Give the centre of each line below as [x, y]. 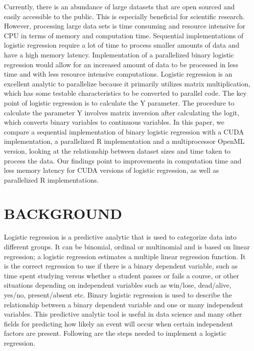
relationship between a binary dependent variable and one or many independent [124, 304]
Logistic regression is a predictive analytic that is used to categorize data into [120, 237]
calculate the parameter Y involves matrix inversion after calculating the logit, [122, 112]
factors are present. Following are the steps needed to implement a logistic [115, 333]
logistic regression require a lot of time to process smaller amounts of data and [122, 45]
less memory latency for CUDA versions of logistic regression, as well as [112, 170]
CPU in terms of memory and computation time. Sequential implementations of [124, 35]
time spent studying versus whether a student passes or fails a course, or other [122, 275]
